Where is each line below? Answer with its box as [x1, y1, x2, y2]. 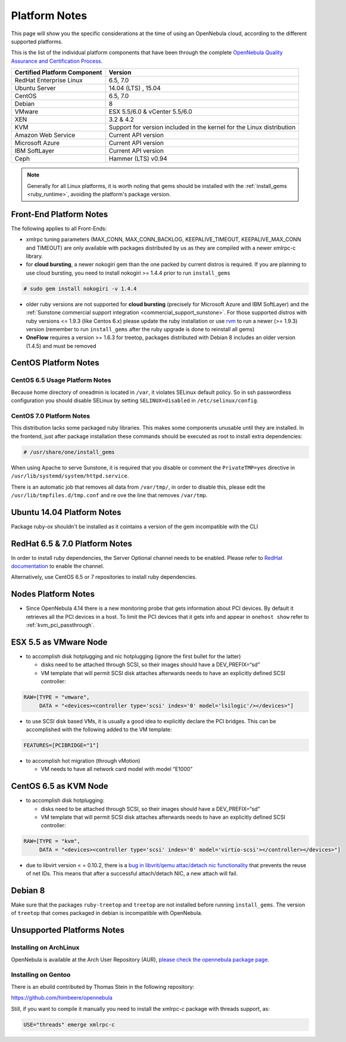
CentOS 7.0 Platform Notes [11, 412, 91, 420]
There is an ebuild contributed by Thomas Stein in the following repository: [11, 983, 195, 990]
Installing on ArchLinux [11, 944, 80, 952]
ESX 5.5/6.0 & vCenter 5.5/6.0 [108, 107, 193, 116]
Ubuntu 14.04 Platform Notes [11, 507, 121, 517]
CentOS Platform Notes [11, 358, 99, 368]
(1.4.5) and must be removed [26, 342, 96, 349]
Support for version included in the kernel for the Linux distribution [108, 123, 296, 131]
